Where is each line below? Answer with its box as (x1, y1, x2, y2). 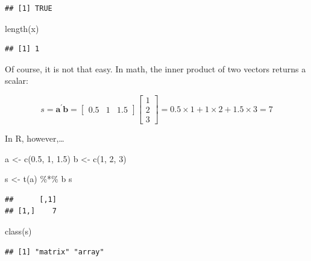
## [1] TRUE (5, 4, 52, 13)
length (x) (5, 22, 39, 34)
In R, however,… (5, 132, 64, 145)
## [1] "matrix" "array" (5, 247, 104, 256)
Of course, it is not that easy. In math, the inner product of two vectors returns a (5, 62, 306, 75)
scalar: (5, 74, 29, 87)
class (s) (5, 225, 32, 237)
